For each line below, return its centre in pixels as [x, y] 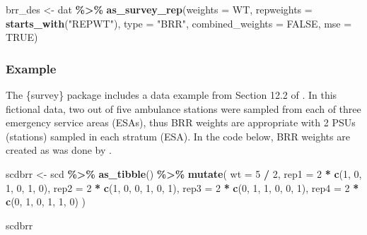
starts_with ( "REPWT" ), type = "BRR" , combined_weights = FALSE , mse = [179, 23]
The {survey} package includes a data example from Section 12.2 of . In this [171, 95]
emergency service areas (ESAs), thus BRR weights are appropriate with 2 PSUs [181, 122]
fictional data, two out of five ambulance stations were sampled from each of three [183, 108]
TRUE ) [22, 37]
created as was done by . [59, 150]
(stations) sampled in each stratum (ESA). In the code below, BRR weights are [178, 136]
